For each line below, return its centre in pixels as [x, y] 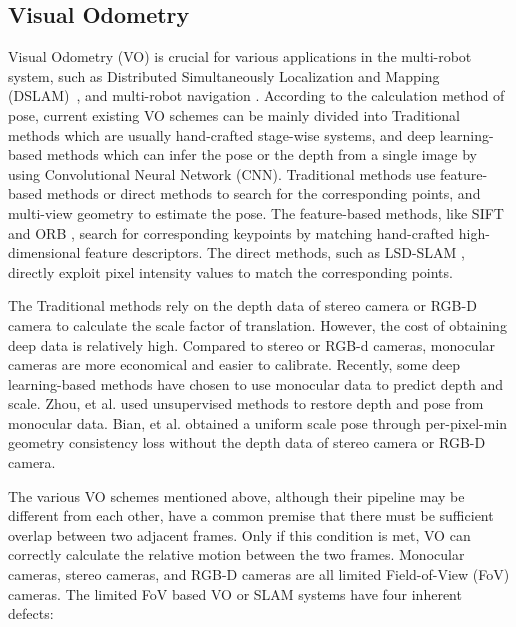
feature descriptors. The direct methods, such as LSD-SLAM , [275, 252]
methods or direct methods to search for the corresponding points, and [263, 193]
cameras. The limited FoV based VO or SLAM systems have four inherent [235, 593]
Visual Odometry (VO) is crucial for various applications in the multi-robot [240, 56]
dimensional [44, 252]
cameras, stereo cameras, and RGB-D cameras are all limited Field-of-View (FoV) [259, 574]
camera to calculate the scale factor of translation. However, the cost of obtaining [257, 324]
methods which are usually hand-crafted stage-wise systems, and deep [222, 134]
